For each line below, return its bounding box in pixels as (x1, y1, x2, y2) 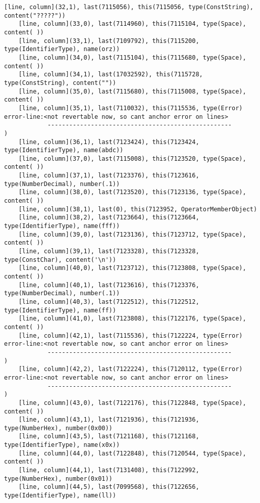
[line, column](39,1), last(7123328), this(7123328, (18, 248, 199, 255)
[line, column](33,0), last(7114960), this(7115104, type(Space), (18, 20, 246, 28)
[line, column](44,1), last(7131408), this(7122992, (18, 467, 199, 474)
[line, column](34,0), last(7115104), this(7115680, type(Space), (18, 54, 246, 61)
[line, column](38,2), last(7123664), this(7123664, (18, 214, 199, 221)
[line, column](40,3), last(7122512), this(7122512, (18, 298, 199, 305)
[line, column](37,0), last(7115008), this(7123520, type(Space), (18, 155, 246, 162)
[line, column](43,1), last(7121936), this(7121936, (18, 416, 199, 424)
